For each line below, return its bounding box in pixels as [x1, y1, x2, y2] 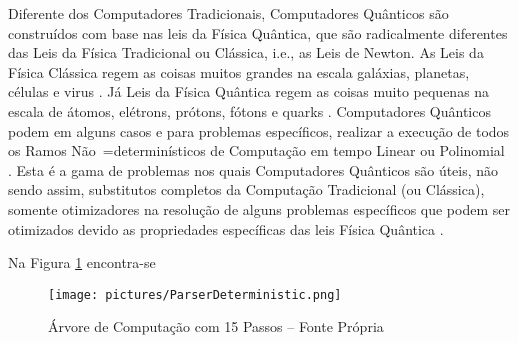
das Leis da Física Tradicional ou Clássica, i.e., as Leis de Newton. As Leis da [8, 42, 484, 63]
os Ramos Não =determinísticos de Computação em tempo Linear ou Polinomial [8, 140, 505, 161]
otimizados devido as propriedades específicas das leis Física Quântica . [8, 218, 444, 239]
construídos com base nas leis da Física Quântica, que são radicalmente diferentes [8, 22, 508, 43]
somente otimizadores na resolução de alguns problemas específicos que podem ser [8, 198, 510, 219]
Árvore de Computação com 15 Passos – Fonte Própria [48, 316, 384, 337]
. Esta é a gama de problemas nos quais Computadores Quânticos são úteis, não [8, 159, 499, 180]
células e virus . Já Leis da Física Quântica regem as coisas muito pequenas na [8, 81, 490, 102]
